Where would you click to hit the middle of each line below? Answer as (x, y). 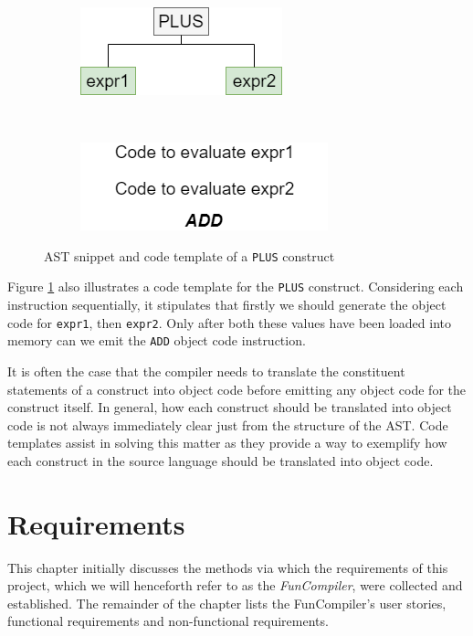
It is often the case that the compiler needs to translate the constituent (206, 371)
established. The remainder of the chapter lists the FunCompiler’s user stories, (227, 603)
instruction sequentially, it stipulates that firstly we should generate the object (227, 305)
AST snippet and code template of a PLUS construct (189, 255)
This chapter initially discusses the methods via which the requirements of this (228, 567)
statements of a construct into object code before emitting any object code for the (236, 389)
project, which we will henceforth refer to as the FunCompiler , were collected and (235, 585)
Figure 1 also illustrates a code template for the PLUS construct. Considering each (236, 286)
